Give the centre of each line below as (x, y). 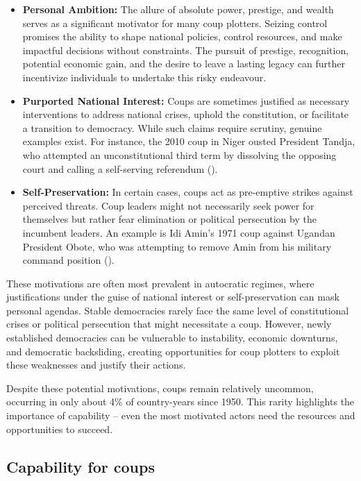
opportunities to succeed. (60, 429)
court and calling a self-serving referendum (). (120, 168)
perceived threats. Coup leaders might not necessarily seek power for (168, 205)
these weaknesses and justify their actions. (96, 365)
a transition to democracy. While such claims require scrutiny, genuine (172, 127)
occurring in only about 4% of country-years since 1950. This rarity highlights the (180, 402)
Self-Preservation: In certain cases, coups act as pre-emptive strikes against (188, 192)
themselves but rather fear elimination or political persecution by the (169, 219)
